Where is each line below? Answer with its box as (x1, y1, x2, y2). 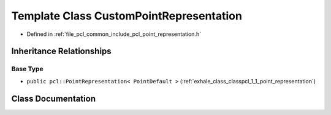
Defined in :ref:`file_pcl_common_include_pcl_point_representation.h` (26, 30, 202, 38)
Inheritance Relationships (11, 46, 112, 57)
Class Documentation (11, 93, 96, 103)
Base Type (11, 64, 44, 73)
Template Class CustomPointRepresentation (11, 9, 242, 23)
